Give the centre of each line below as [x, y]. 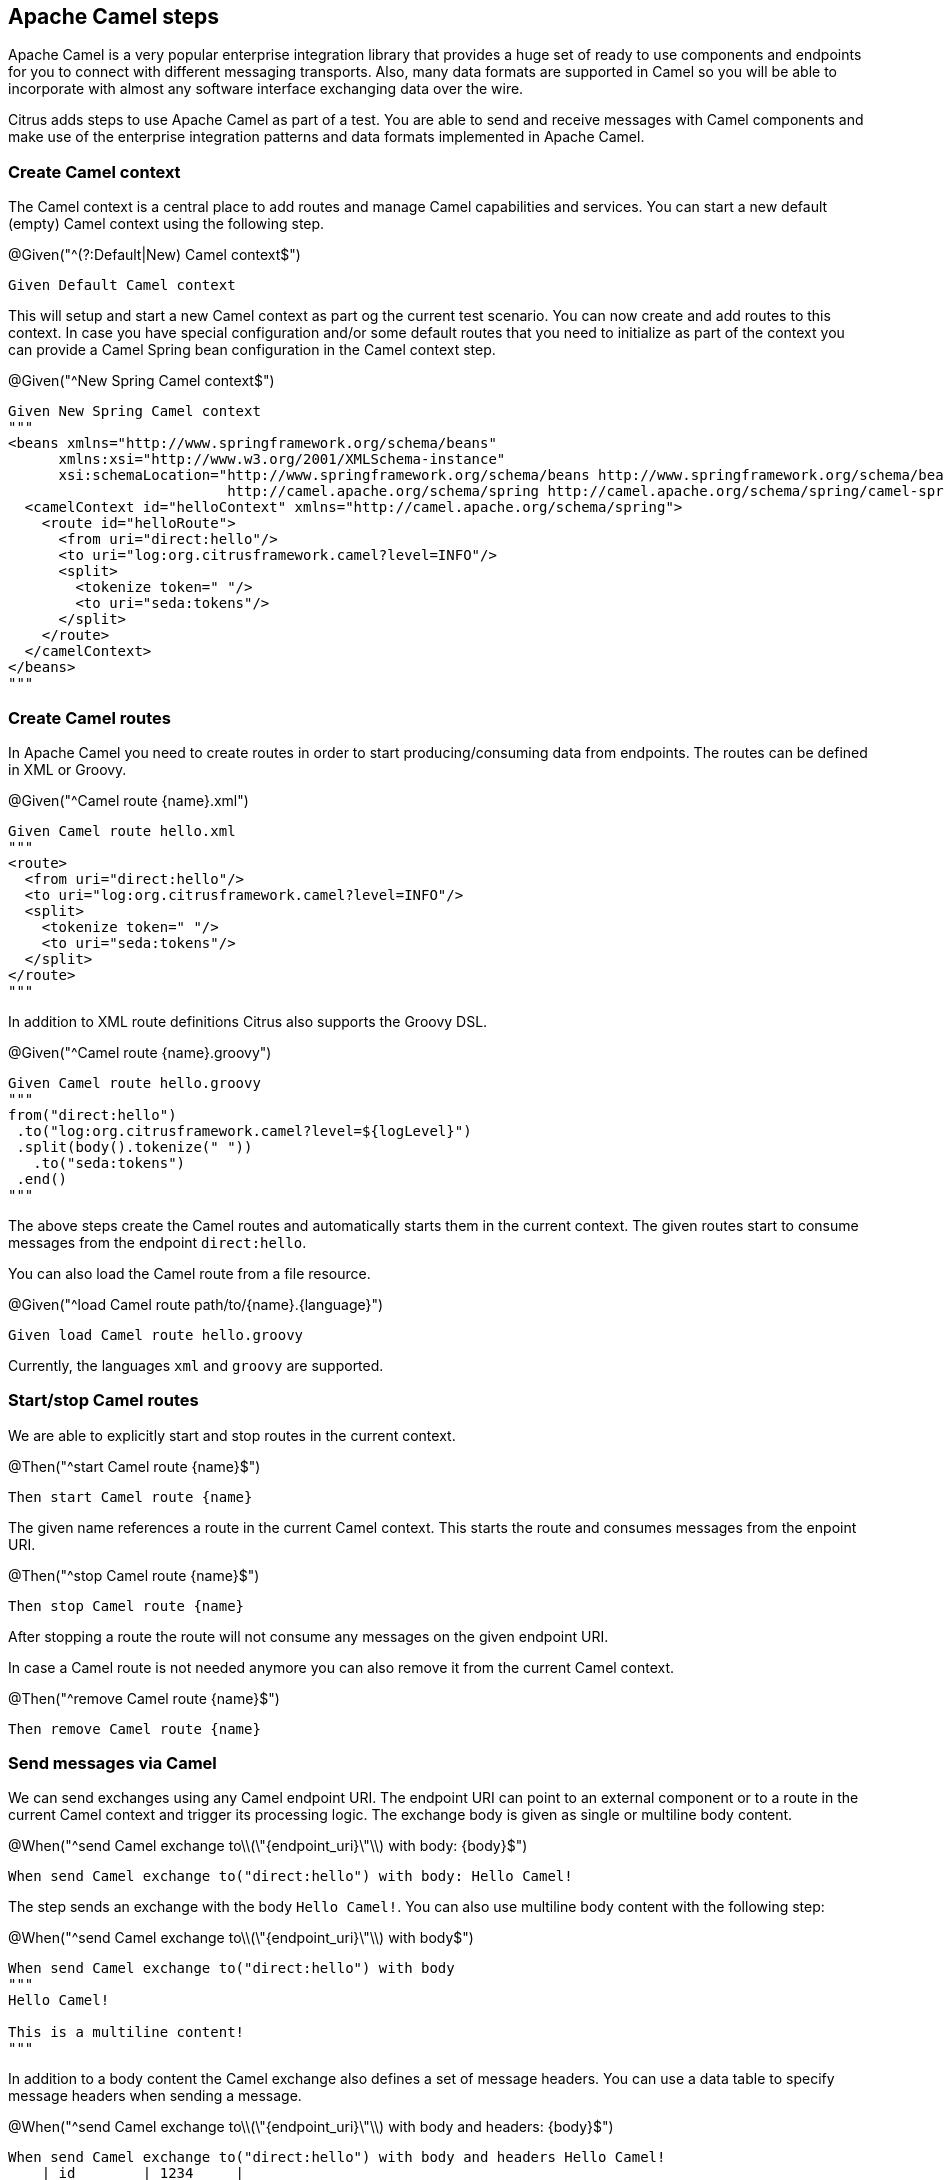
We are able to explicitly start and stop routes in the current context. [232, 1435]
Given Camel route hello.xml [122, 830]
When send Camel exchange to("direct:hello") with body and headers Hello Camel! [337, 2157]
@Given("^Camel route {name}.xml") [128, 800]
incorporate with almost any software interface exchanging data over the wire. [266, 89]
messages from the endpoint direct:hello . [157, 1242]
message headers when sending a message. [155, 2096]
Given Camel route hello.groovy [134, 1082]
